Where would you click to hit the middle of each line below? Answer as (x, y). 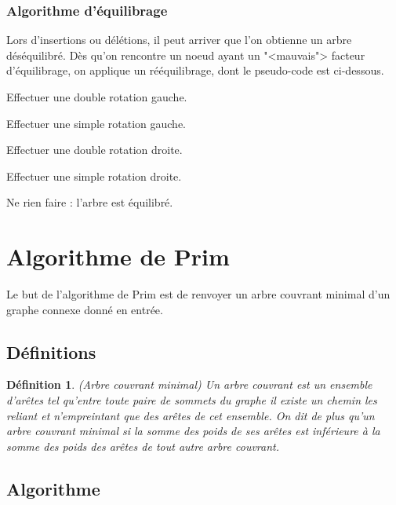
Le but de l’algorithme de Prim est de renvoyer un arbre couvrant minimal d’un (198, 294)
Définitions (51, 351)
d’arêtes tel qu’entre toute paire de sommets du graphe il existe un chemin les (192, 400)
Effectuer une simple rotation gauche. (96, 123)
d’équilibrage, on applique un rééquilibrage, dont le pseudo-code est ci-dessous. (195, 70)
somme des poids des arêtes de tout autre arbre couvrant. (143, 446)
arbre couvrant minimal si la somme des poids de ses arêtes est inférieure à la (193, 431)
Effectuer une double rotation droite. (94, 150)
